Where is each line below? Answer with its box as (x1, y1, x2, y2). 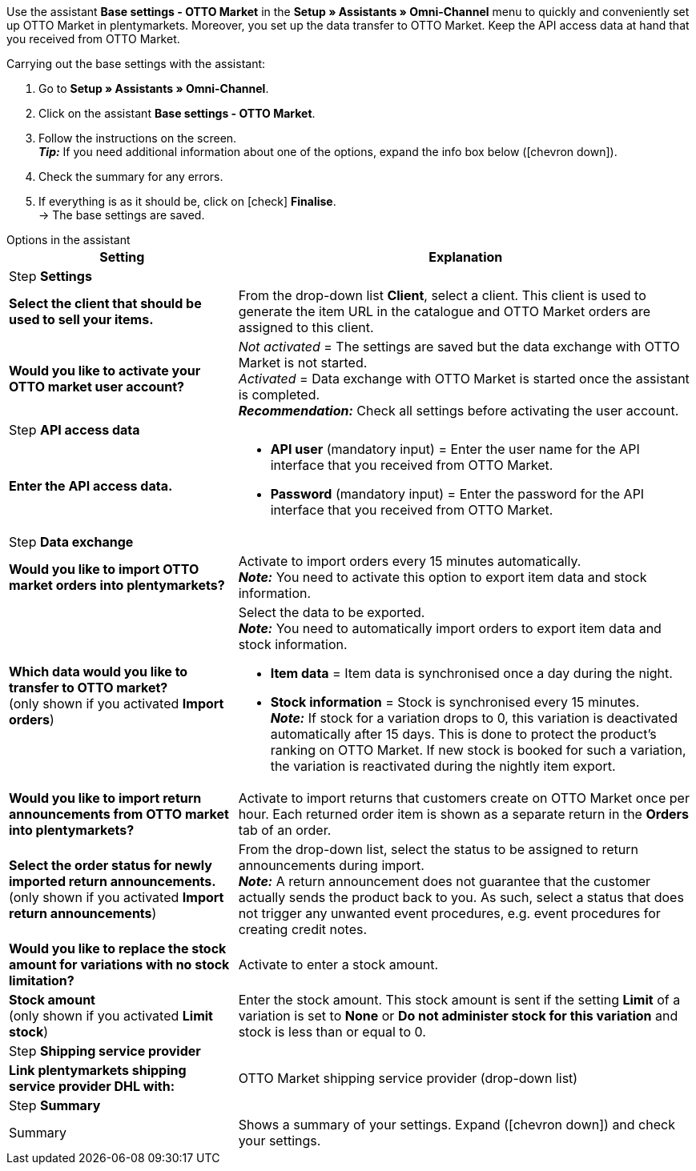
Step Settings (9, 268, 92, 284)
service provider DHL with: (9, 1078, 175, 1094)
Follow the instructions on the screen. (38, 131, 237, 145)
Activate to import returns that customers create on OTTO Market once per (238, 790, 690, 806)
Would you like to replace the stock (9, 940, 227, 956)
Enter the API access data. (9, 478, 173, 494)
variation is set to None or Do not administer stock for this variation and (238, 1008, 678, 1024)
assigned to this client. (238, 319, 374, 335)
